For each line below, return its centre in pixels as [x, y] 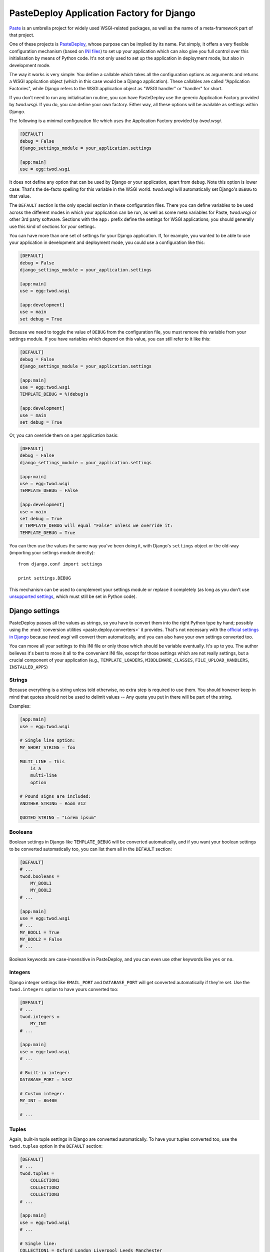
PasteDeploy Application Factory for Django [102, 13]
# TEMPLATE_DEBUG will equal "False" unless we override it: [96, 526]
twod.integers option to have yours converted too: [64, 989]
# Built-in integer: [45, 1072]
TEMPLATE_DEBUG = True [47, 533]
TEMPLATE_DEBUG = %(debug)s [54, 394]
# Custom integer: [42, 1094]
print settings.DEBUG [44, 578]
